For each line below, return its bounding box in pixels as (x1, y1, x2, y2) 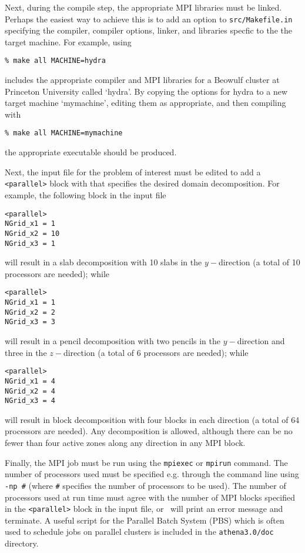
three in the (5, 346, 47, 358)
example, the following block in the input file (5, 188, 166, 201)
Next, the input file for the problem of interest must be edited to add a (5, 165, 261, 178)
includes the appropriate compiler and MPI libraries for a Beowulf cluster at (5, 74, 280, 86)
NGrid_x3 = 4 (5, 397, 55, 405)
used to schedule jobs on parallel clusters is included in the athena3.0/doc (5, 525, 274, 538)
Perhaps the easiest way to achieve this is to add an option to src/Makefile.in (5, 12, 293, 25)
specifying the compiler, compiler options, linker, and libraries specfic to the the (5, 24, 292, 36)
